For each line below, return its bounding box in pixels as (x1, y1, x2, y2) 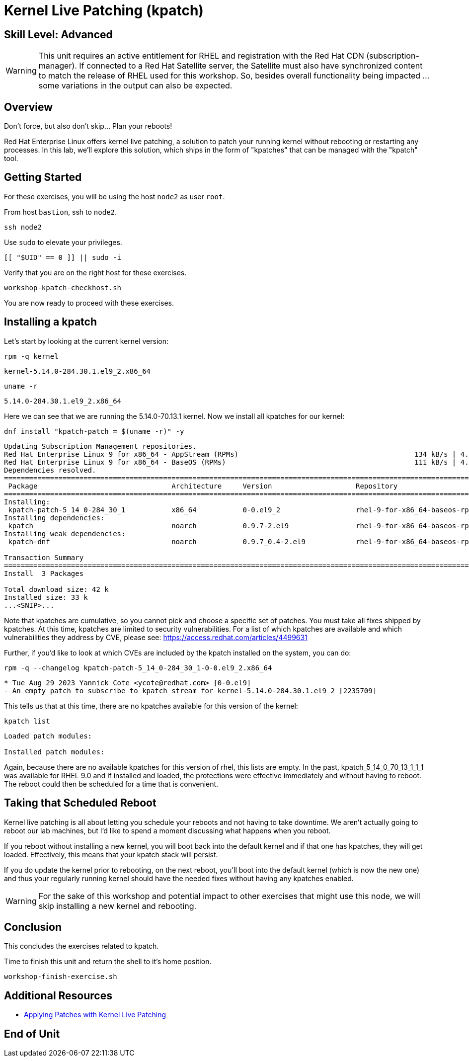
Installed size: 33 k (4, 593, 88, 601)
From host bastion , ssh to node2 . (4, 207, 117, 216)
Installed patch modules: (4, 747, 105, 756)
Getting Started (4, 171, 82, 184)
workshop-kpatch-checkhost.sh (4, 283, 122, 292)
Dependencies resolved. (4, 466, 96, 474)
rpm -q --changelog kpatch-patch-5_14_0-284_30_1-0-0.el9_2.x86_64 (4, 663, 272, 672)
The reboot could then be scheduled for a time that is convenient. (4, 779, 219, 788)
